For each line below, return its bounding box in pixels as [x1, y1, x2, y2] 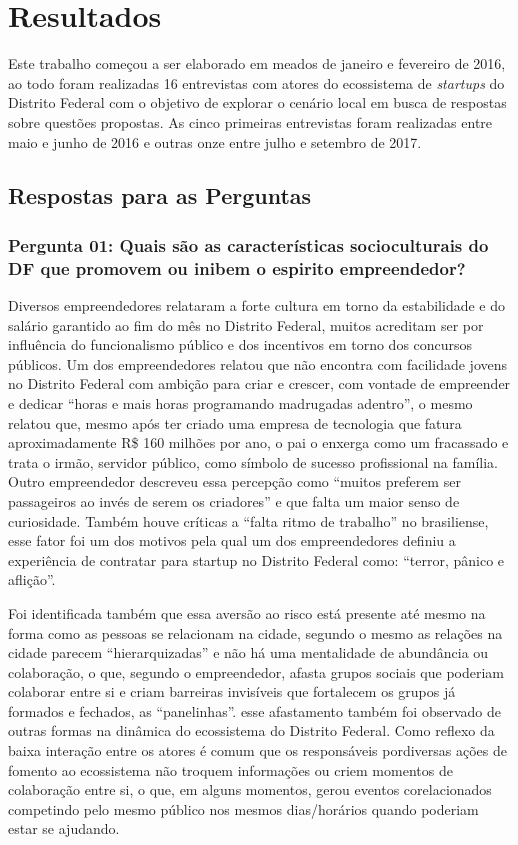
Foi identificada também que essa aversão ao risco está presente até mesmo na [8, 602, 486, 623]
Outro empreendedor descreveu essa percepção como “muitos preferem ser [8, 471, 461, 492]
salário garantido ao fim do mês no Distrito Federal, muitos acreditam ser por [8, 314, 484, 335]
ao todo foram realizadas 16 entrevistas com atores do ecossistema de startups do [8, 72, 505, 93]
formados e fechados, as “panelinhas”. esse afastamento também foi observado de [8, 700, 501, 721]
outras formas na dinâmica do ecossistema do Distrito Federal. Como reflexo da [8, 720, 495, 741]
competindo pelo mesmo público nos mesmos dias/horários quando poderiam [8, 798, 479, 819]
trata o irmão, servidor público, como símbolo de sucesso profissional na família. [8, 451, 498, 472]
